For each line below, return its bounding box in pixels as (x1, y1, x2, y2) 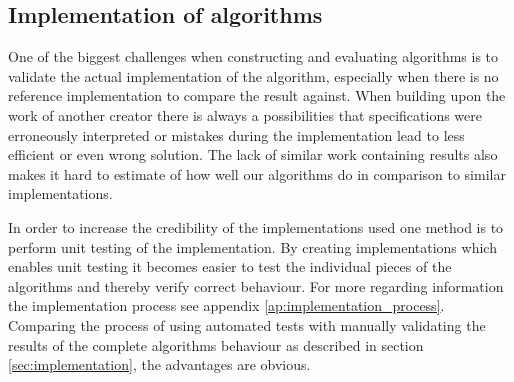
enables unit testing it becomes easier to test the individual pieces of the (8, 256, 452, 277)
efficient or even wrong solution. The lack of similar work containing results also (8, 144, 498, 165)
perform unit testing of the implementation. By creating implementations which (8, 236, 497, 257)
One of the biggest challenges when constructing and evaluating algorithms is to (8, 46, 499, 67)
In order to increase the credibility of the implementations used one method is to (8, 216, 504, 237)
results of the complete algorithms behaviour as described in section (8, 334, 424, 355)
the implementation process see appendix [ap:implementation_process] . (8, 295, 445, 316)
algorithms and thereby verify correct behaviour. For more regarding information (8, 275, 504, 296)
